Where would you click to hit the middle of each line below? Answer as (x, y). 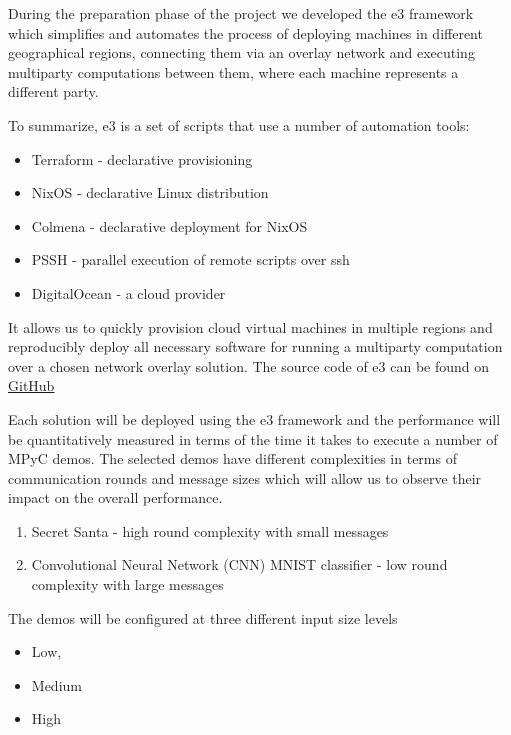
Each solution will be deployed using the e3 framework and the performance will (254, 418)
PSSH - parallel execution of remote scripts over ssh (190, 259)
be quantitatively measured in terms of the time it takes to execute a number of (253, 438)
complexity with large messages (127, 584)
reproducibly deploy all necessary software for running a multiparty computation (255, 346)
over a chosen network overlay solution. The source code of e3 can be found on (249, 365)
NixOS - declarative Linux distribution (150, 192)
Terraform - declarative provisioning (142, 158)
